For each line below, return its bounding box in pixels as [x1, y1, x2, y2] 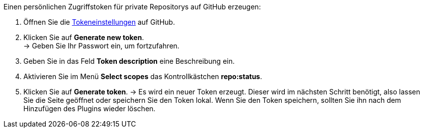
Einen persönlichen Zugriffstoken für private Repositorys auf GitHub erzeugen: [3, 2, 261, 11]
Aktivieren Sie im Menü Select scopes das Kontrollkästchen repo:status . [23, 72, 262, 81]
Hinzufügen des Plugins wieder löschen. [23, 104, 156, 113]
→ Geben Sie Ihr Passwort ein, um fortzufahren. [23, 42, 179, 50]
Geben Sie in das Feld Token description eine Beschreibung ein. [23, 57, 235, 65]
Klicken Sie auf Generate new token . [23, 33, 144, 42]
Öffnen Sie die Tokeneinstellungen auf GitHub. [23, 18, 175, 26]
